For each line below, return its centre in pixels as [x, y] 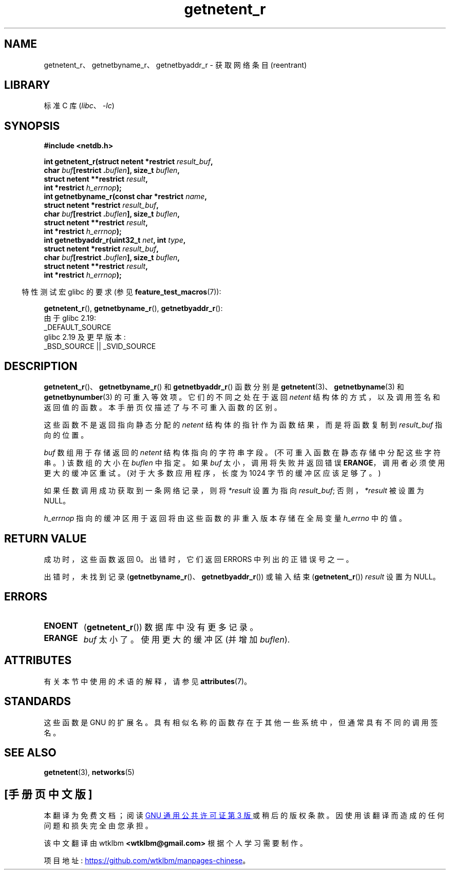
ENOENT [61, 625]
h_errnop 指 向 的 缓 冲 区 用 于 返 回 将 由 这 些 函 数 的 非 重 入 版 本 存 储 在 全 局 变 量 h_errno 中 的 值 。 [225, 518]
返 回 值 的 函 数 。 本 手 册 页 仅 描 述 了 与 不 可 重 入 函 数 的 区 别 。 [163, 407]
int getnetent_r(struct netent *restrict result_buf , [128, 162]
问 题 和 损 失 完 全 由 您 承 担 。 [98, 826]
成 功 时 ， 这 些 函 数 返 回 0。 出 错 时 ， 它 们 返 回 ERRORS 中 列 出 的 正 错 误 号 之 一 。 [199, 559]
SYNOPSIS [32, 126]
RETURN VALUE [45, 538]
